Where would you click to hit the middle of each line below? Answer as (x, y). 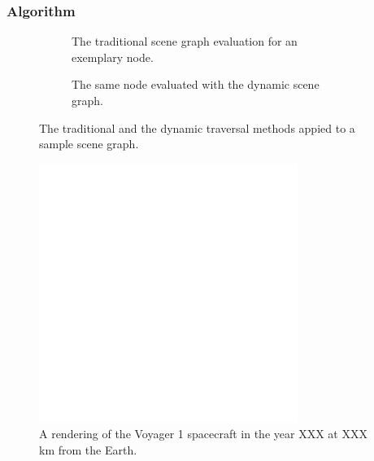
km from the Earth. (88, 449)
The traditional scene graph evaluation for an (185, 41)
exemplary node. (113, 57)
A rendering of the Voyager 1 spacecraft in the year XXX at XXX (203, 434)
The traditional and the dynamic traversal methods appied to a (197, 127)
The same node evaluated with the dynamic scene (196, 84)
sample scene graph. (89, 144)
